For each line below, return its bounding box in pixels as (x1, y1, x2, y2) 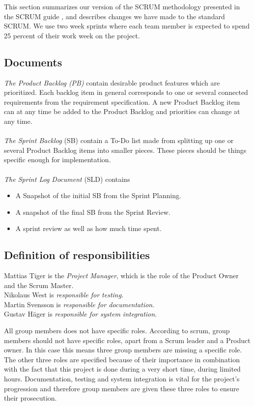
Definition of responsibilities (4, 247, 150, 262)
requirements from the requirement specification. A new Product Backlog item (4, 96, 240, 107)
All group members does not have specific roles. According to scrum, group (4, 325, 230, 336)
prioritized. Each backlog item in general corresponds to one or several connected (4, 87, 248, 97)
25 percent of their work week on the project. (4, 30, 140, 40)
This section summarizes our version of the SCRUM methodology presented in (4, 1, 240, 11)
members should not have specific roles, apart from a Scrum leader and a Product (4, 335, 251, 345)
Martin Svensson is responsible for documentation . (4, 299, 155, 309)
